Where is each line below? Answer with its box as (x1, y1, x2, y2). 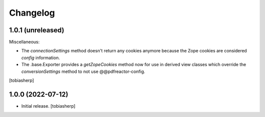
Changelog (9, 7, 55, 18)
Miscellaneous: (9, 39, 40, 45)
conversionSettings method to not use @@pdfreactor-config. (21, 69, 146, 74)
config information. (21, 54, 60, 61)
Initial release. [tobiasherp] (21, 103, 76, 109)
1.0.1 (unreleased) (9, 26, 65, 34)
